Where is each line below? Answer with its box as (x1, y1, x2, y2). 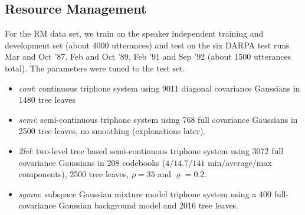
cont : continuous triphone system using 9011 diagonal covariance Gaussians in (18, 82, 300, 94)
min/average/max (207, 156, 272, 168)
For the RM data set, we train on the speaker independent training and (5, 27, 264, 40)
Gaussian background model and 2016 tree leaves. (58, 199, 238, 211)
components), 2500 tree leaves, (18, 168, 129, 180)
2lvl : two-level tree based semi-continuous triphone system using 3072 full (18, 144, 284, 157)
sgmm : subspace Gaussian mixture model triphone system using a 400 (18, 187, 271, 200)
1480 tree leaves (18, 93, 76, 106)
